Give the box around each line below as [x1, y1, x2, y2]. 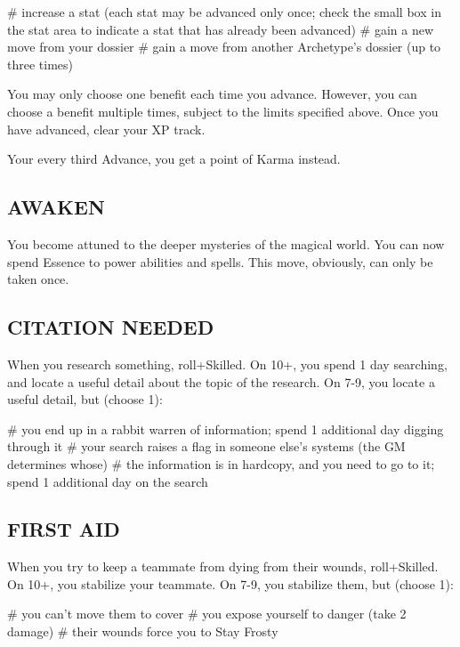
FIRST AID [7, 515, 120, 543]
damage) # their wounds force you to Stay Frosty [7, 622, 278, 641]
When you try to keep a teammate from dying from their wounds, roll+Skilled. [7, 557, 439, 576]
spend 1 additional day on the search [7, 472, 208, 490]
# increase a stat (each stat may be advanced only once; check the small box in [7, 3, 441, 20]
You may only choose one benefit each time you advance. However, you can [7, 85, 417, 103]
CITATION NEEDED [7, 313, 214, 341]
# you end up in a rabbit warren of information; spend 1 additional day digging [7, 419, 444, 438]
